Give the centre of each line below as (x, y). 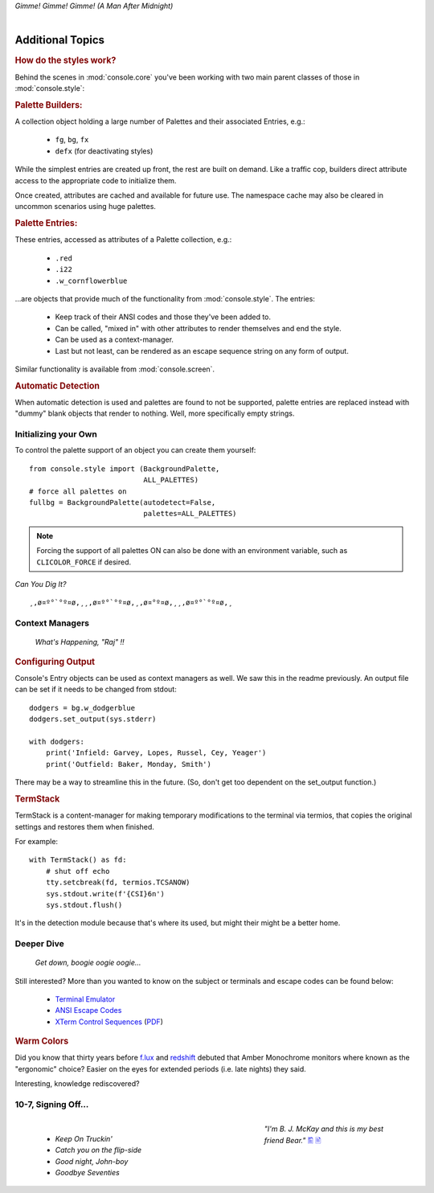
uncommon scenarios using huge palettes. (86, 207)
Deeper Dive (39, 944)
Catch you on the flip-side (98, 1150)
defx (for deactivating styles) (104, 151)
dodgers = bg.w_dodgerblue (82, 708)
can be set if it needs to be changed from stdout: (96, 689)
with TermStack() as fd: (78, 860)
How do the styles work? (66, 60)
